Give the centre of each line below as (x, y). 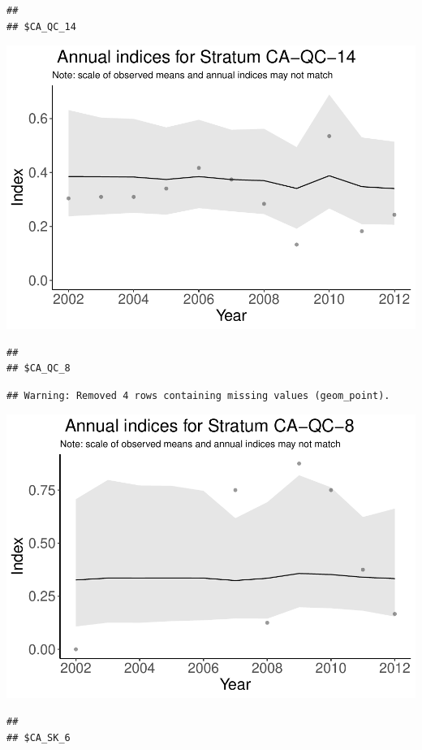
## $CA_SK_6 (39, 737)
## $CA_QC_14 (41, 26)
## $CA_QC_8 (39, 368)
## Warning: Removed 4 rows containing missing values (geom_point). (198, 395)
